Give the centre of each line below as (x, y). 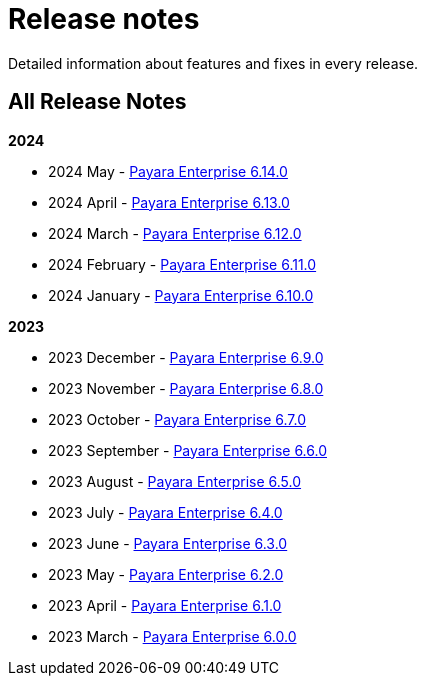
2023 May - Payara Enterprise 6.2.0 (166, 574)
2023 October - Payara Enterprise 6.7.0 (177, 419)
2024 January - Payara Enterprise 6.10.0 (181, 295)
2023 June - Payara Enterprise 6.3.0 (168, 543)
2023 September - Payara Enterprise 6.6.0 (187, 450)
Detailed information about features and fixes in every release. (213, 63)
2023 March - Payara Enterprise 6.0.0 (172, 636)
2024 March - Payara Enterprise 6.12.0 (175, 233)
